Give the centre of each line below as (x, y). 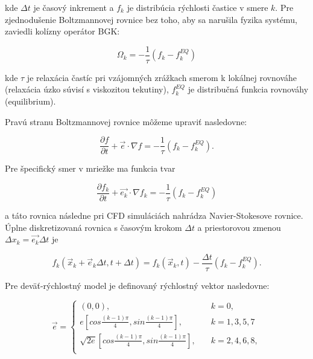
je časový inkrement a (74, 7)
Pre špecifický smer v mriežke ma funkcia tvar (90, 168)
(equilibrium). (30, 101)
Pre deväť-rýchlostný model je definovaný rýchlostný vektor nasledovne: (137, 285)
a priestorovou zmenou (239, 227)
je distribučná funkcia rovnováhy (248, 89)
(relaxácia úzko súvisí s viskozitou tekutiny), (87, 89)
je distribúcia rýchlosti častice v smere (198, 7)
